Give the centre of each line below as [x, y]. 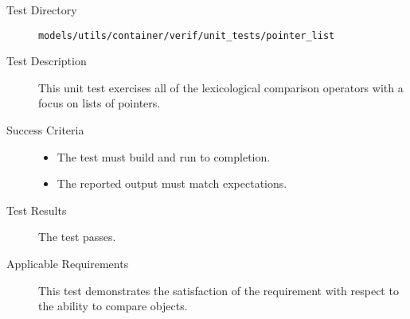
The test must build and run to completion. [164, 156]
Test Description [47, 61]
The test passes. [77, 237]
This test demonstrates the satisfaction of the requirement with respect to [219, 290]
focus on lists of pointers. [100, 103]
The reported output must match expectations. [172, 183]
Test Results [37, 210]
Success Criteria [45, 130]
